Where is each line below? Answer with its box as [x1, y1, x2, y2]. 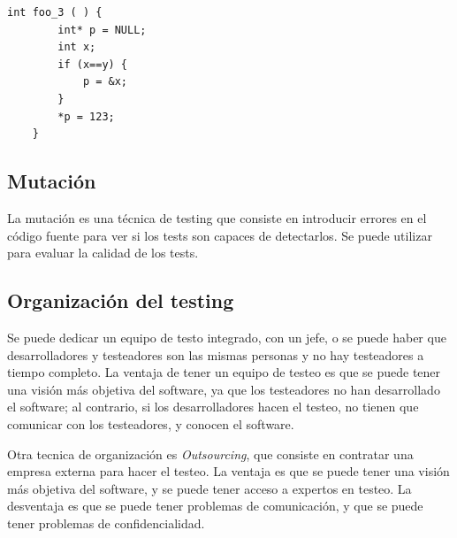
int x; [57, 41, 96, 54]
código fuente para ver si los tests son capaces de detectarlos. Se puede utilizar [7, 226, 432, 244]
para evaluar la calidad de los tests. [7, 243, 199, 262]
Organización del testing [7, 287, 234, 314]
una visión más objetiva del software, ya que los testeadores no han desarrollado [7, 380, 440, 398]
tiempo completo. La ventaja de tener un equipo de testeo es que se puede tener [7, 363, 441, 381]
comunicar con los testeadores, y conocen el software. [7, 414, 294, 433]
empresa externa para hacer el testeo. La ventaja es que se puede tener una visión [7, 462, 450, 480]
